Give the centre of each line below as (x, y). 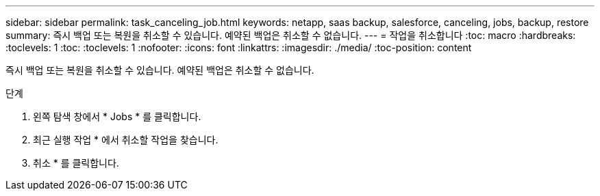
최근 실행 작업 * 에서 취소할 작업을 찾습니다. (126, 140)
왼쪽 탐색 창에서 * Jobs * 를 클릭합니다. (117, 116)
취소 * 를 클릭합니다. (76, 163)
